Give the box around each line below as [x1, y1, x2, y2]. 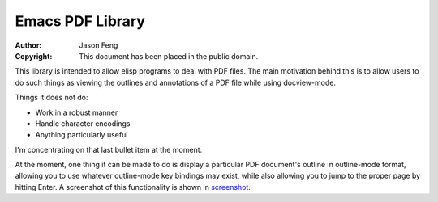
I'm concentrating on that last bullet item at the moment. [15, 145, 203, 154]
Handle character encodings [35, 118, 131, 128]
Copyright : [15, 51, 53, 61]
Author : [15, 40, 42, 50]
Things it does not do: [15, 93, 88, 103]
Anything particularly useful [35, 130, 128, 140]
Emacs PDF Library [15, 12, 146, 30]
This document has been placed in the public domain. [79, 51, 259, 61]
